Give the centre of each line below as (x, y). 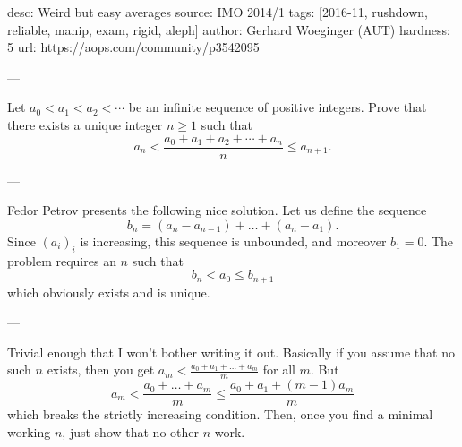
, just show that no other (130, 431)
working (29, 431)
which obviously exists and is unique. (109, 292)
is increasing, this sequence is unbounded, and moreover (233, 241)
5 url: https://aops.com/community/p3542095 (133, 47)
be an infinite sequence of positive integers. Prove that (278, 107)
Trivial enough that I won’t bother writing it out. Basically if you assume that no (231, 352)
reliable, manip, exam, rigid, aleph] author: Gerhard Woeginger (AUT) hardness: (229, 29)
